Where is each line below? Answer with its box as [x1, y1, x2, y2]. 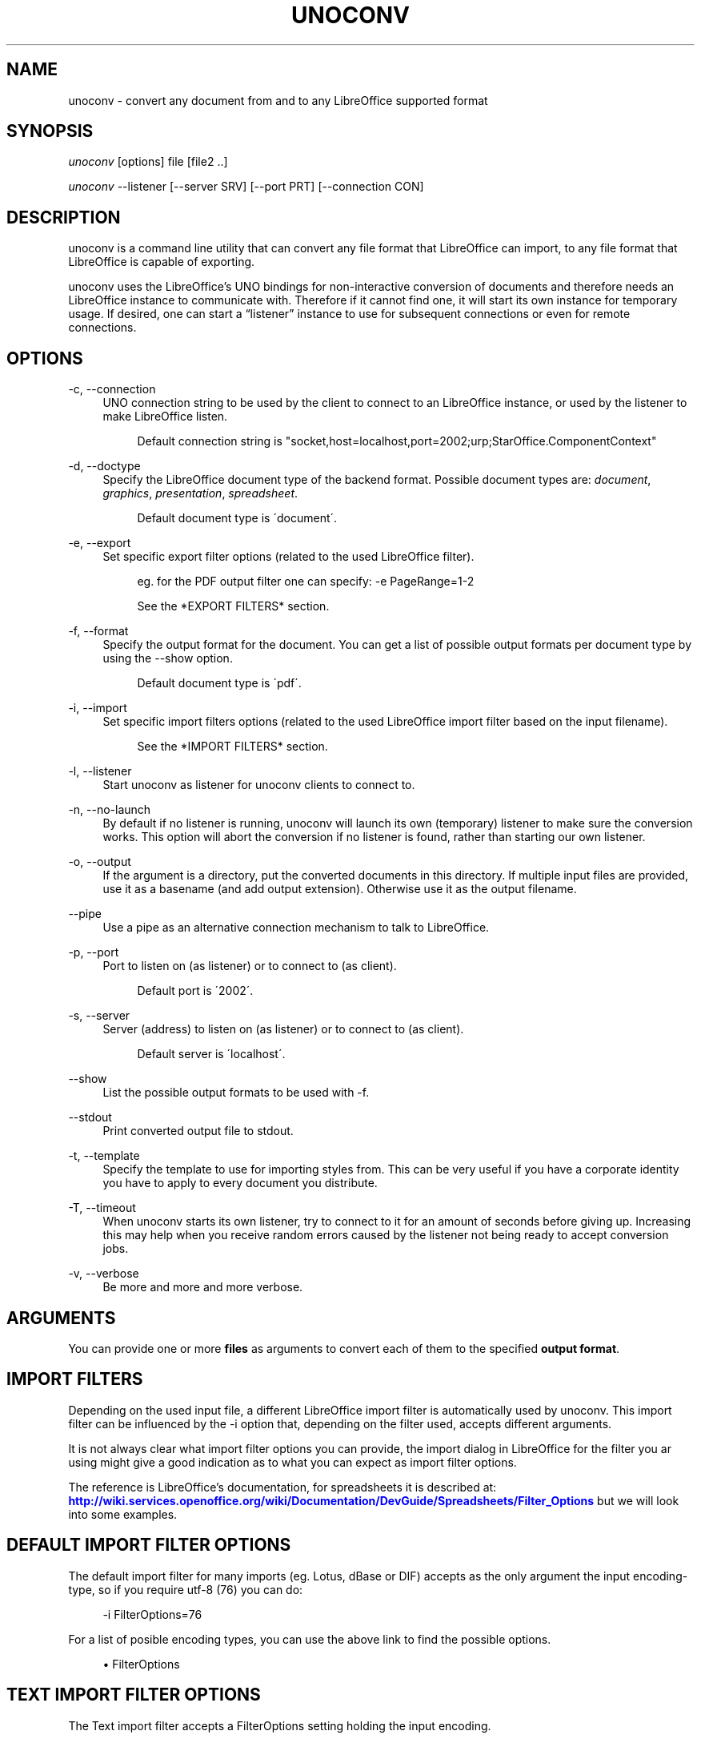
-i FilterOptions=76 [102, 1607, 202, 1621]
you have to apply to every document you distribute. [102, 1176, 378, 1190]
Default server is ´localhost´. [137, 1047, 286, 1061]
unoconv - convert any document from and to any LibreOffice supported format [68, 93, 488, 107]
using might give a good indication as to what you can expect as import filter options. [68, 1455, 517, 1469]
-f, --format [68, 624, 129, 638]
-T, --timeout [68, 1201, 136, 1215]
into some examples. [68, 1507, 178, 1521]
